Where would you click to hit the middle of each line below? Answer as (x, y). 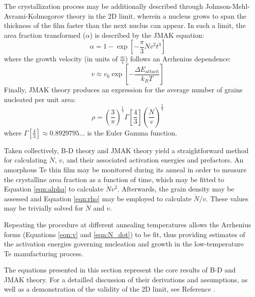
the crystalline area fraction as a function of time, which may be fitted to (114, 179)
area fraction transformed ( (45, 35)
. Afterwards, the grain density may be (176, 189)
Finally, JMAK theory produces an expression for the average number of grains (123, 90)
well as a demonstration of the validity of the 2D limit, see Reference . (110, 289)
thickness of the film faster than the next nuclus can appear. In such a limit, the (125, 25)
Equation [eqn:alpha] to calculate (54, 189)
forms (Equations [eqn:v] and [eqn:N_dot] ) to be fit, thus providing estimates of (125, 234)
